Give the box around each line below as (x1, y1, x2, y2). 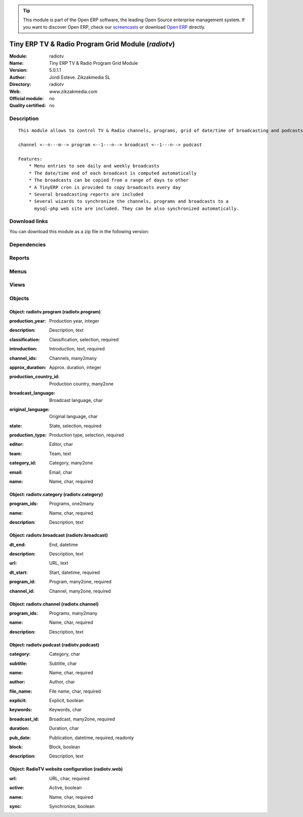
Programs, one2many (49, 501, 94, 507)
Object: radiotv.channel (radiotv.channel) (9, 601, 99, 607)
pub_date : (9, 735, 31, 741)
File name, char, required (49, 688, 101, 694)
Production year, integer (49, 318, 99, 324)
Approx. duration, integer (49, 364, 102, 370)
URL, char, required (49, 775, 90, 781)
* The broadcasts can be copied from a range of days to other (28, 177, 189, 183)
